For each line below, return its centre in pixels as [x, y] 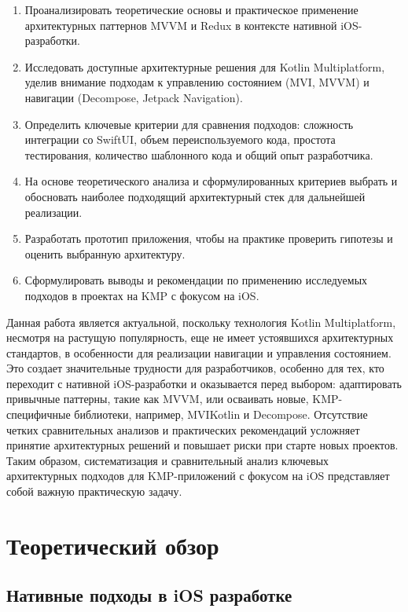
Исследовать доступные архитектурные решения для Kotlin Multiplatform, [205, 66]
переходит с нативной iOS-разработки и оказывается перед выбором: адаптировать [204, 383]
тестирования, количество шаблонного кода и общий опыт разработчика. [199, 154]
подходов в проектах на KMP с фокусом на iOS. [142, 295]
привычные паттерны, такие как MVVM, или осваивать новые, [158, 399]
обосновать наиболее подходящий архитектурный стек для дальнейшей [195, 196]
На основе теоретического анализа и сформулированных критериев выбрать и [211, 181]
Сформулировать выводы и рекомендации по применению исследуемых [196, 280]
